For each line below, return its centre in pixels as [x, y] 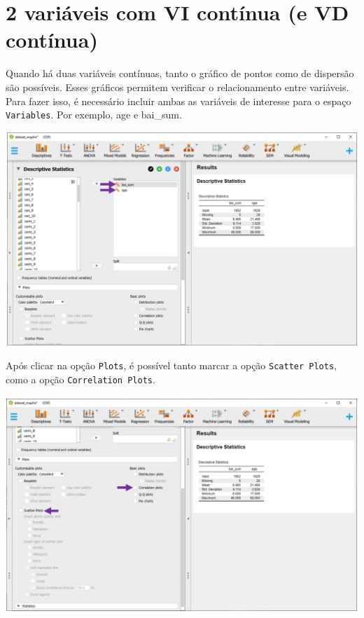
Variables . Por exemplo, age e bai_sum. [94, 115]
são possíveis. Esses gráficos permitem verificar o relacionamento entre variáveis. [177, 87]
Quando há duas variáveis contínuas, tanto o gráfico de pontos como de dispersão [180, 73]
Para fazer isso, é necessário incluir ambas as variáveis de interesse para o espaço [178, 101]
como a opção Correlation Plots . [80, 379]
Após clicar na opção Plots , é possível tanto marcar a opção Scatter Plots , [171, 365]
